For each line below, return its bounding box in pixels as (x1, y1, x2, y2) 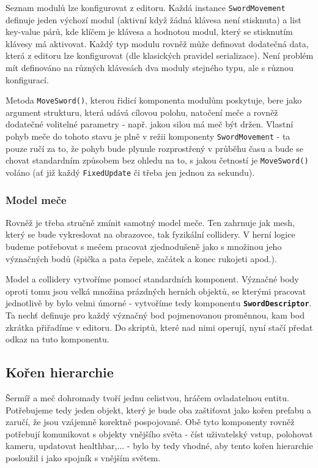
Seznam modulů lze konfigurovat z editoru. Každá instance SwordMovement (6, 1, 286, 13)
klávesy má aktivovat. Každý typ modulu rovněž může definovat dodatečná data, (6, 37, 309, 50)
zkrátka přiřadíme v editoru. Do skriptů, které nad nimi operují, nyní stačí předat (6, 320, 313, 333)
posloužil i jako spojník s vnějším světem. (6, 451, 161, 464)
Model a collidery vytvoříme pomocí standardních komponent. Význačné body (6, 273, 299, 285)
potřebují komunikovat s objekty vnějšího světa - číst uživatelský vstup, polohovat (6, 427, 313, 440)
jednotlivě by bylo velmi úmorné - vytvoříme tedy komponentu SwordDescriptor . (6, 296, 312, 309)
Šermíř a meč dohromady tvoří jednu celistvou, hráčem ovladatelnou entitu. (6, 391, 289, 404)
